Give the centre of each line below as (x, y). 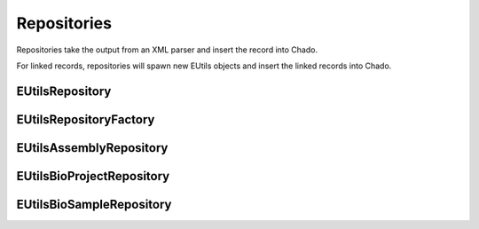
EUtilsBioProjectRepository (93, 176)
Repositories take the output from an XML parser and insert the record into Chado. (167, 50)
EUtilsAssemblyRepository (92, 148)
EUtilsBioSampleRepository (94, 204)
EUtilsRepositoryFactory (86, 119)
